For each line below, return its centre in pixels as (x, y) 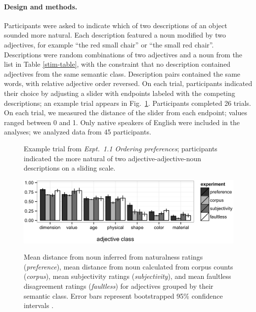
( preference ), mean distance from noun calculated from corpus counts (128, 266)
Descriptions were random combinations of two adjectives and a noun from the (123, 54)
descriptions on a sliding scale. (70, 168)
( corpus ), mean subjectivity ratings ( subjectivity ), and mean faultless (128, 276)
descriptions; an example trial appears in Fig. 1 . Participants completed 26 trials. (128, 103)
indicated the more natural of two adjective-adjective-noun (113, 158)
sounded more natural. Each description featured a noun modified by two (115, 35)
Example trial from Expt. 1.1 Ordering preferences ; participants (121, 148)
